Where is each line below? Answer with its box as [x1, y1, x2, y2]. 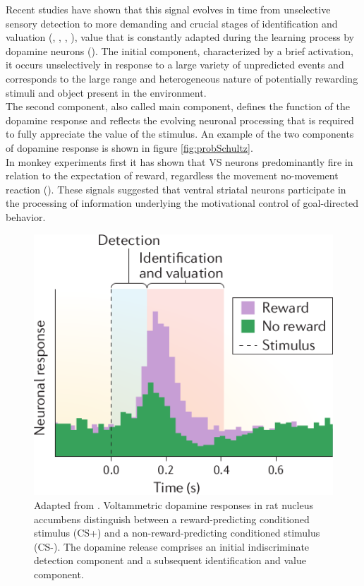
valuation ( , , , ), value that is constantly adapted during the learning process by [6, 30, 354, 44]
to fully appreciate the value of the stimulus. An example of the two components [6, 126, 354, 141]
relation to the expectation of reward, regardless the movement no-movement [6, 168, 339, 183]
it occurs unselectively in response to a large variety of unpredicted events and [6, 57, 344, 72]
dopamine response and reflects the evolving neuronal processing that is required [6, 112, 354, 127]
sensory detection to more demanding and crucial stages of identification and [6, 16, 338, 30]
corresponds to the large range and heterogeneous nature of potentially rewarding [6, 71, 358, 85]
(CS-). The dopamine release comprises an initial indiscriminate [34, 539, 310, 554]
